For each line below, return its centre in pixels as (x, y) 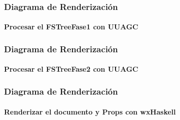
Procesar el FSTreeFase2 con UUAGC (71, 69)
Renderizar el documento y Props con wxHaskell (90, 111)
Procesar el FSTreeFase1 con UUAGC (71, 27)
